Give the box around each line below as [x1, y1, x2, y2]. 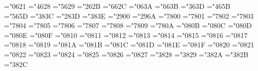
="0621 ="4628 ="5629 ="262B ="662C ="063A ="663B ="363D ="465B [4, 1, 231, 11]
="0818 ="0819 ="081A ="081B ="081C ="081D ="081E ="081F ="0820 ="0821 [4, 39, 255, 50]
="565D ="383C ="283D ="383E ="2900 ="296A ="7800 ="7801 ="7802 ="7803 [4, 10, 254, 21]
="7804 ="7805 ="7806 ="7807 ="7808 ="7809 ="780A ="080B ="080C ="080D [4, 20, 252, 31]
